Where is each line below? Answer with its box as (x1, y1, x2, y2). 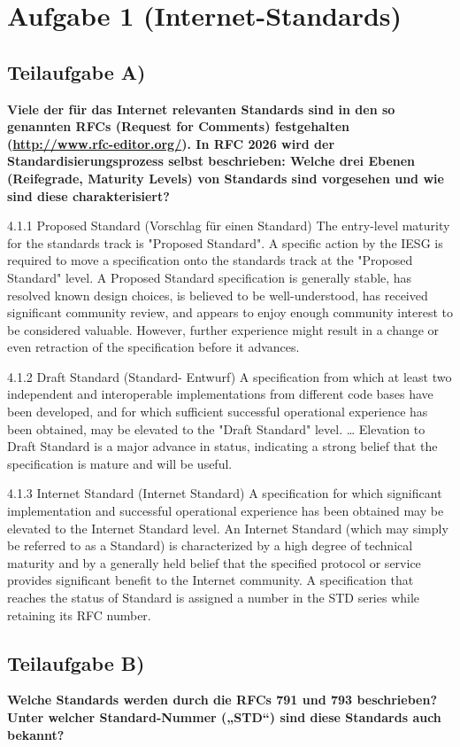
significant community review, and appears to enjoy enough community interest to (7, 303, 453, 322)
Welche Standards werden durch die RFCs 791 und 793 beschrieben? (7, 690, 438, 709)
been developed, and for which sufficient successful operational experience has (7, 402, 428, 421)
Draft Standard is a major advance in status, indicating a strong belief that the (7, 437, 438, 455)
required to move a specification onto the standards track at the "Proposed (7, 251, 413, 269)
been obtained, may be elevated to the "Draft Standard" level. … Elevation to (7, 419, 425, 438)
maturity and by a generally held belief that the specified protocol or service (7, 553, 421, 572)
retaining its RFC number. (7, 605, 151, 624)
